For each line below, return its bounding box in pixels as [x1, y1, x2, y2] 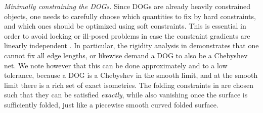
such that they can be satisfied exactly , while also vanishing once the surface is [4, 89, 248, 100]
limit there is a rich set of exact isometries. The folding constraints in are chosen [4, 79, 254, 90]
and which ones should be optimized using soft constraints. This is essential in [4, 21, 246, 31]
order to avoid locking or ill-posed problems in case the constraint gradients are [4, 30, 250, 41]
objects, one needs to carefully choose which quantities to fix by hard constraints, [4, 11, 256, 21]
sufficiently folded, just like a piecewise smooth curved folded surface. [4, 99, 218, 109]
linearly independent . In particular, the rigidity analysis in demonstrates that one [4, 40, 259, 51]
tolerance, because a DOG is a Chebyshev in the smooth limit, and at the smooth [4, 70, 258, 80]
